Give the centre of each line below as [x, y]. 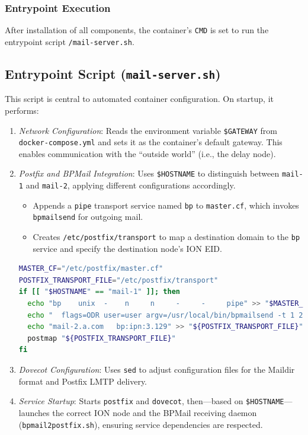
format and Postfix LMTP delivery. [83, 381]
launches [34, 412]
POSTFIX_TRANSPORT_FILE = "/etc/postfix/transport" [118, 280]
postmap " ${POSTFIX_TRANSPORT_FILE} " [102, 338]
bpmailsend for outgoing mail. [88, 217]
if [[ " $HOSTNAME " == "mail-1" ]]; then [99, 292]
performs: [22, 110]
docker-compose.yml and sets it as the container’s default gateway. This [150, 142]
